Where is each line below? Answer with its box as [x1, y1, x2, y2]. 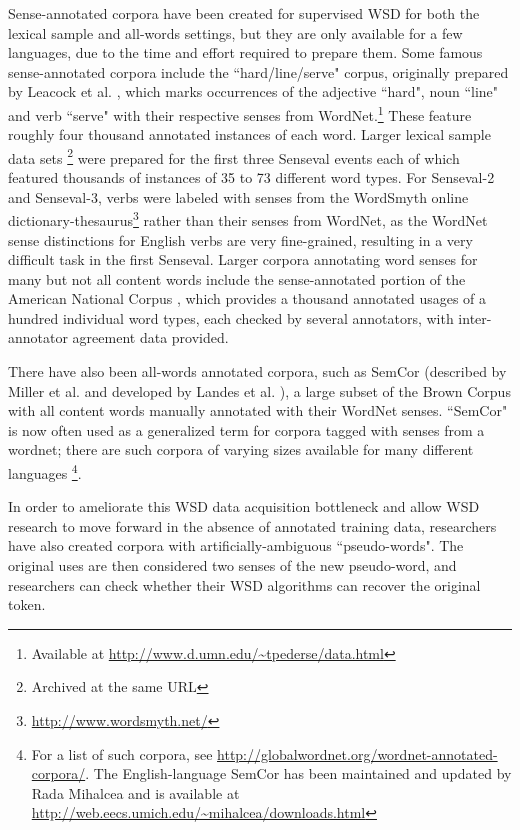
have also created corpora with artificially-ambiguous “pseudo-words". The [8, 535, 464, 556]
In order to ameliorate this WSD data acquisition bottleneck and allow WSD [8, 496, 480, 517]
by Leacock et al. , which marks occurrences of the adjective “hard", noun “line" [8, 81, 499, 102]
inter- [458, 307, 492, 328]
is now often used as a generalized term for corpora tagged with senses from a [8, 419, 485, 440]
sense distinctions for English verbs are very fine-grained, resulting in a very [8, 229, 473, 250]
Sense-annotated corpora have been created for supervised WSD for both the [8, 3, 480, 23]
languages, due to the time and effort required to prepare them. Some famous [8, 42, 483, 63]
